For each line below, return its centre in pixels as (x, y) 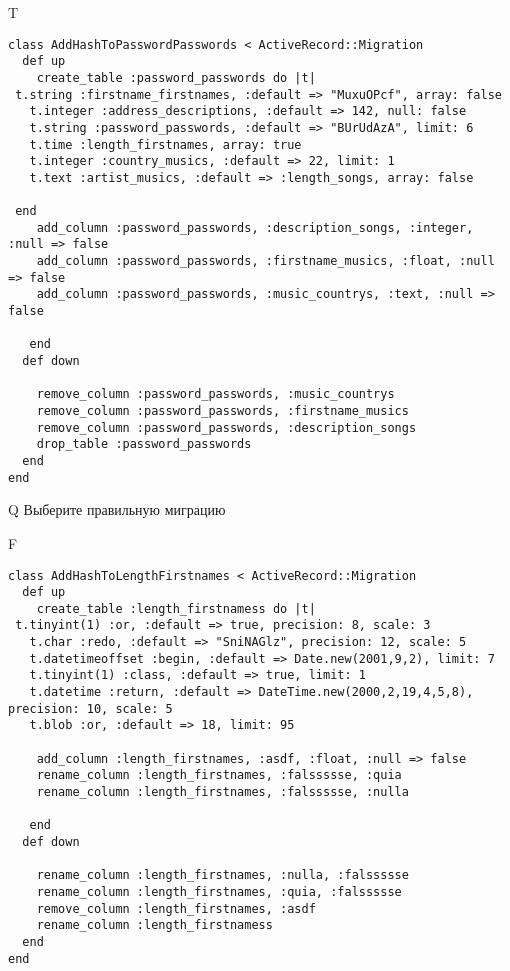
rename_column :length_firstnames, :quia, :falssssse (219, 891)
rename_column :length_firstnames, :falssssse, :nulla (222, 792)
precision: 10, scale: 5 (90, 708)
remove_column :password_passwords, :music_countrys (215, 394)
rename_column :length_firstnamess (154, 925)
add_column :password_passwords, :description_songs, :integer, (255, 227)
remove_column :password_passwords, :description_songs (226, 427)
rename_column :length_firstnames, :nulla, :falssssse (222, 875)
